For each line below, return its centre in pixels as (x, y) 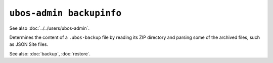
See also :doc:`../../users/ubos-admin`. (49, 28)
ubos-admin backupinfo (65, 13)
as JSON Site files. (29, 44)
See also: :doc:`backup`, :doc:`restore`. (50, 53)
